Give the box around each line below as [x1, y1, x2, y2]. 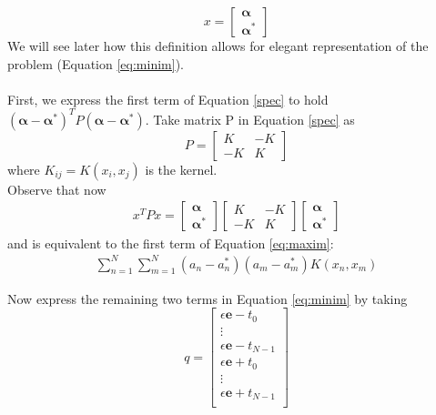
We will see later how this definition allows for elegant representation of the [7, 36, 429, 55]
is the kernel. [145, 159, 218, 178]
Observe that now [7, 179, 106, 198]
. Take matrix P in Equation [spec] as [145, 109, 355, 128]
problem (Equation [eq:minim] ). [7, 54, 184, 73]
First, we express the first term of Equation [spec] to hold [7, 89, 329, 108]
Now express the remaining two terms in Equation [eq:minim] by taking [7, 288, 408, 308]
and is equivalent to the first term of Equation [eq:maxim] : [7, 233, 334, 252]
